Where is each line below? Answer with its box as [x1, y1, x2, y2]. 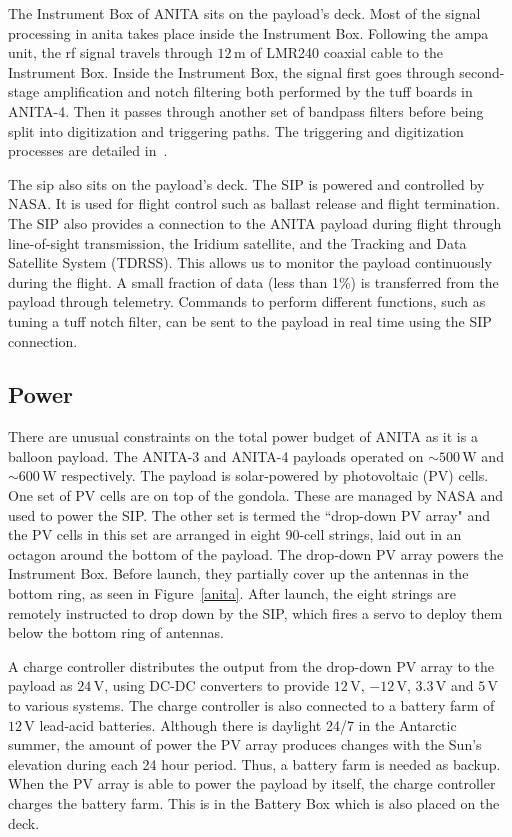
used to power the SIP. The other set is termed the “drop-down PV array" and [8, 504, 491, 525]
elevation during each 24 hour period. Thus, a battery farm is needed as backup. [8, 753, 501, 774]
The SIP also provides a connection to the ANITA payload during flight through [8, 212, 502, 233]
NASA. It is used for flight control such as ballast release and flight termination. [8, 193, 500, 214]
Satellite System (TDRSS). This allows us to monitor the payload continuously [8, 252, 492, 273]
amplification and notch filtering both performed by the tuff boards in [43, 81, 473, 102]
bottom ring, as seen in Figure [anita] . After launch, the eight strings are [8, 583, 456, 604]
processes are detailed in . [8, 140, 168, 161]
